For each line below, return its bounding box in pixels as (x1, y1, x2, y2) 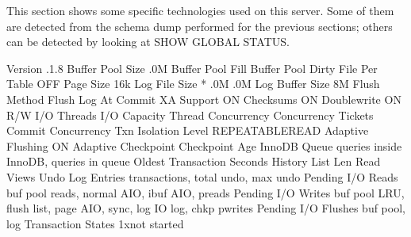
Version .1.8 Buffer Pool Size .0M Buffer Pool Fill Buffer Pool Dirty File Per (6, 59, 378, 76)
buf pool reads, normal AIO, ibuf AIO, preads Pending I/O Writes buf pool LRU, (6, 184, 405, 201)
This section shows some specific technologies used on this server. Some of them (6, 2, 394, 18)
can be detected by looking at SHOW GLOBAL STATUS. (6, 33, 290, 50)
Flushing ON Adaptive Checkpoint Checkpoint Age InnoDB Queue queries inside (6, 137, 402, 154)
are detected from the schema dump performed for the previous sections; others (6, 17, 393, 34)
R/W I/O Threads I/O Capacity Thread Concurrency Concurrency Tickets (6, 106, 374, 123)
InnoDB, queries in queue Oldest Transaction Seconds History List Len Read (6, 153, 381, 170)
